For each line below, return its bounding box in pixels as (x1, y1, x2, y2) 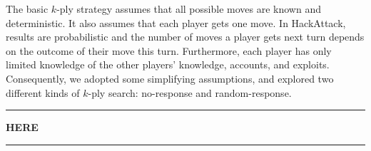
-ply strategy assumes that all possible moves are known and (56, 1, 321, 16)
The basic (6, 1, 49, 16)
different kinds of (6, 85, 80, 100)
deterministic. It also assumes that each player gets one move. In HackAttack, (6, 15, 346, 30)
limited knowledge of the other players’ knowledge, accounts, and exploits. (6, 57, 330, 72)
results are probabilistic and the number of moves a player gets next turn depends (6, 29, 365, 44)
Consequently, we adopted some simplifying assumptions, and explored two (6, 71, 334, 85)
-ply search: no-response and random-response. (88, 85, 292, 100)
